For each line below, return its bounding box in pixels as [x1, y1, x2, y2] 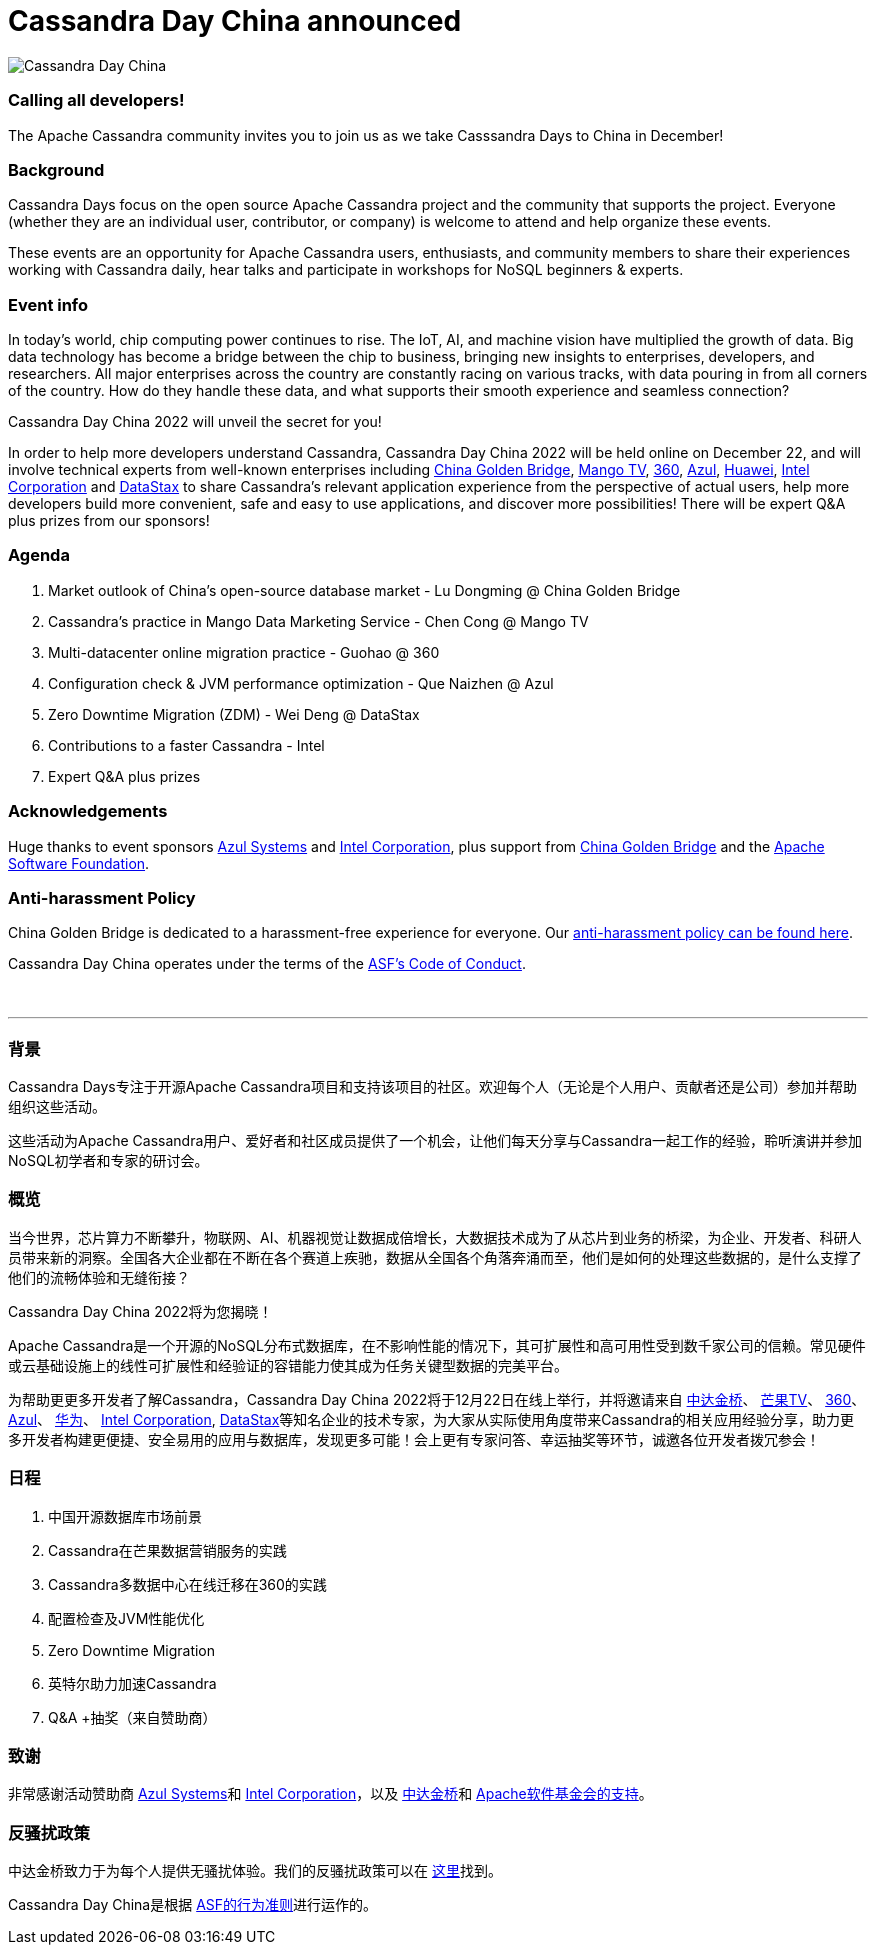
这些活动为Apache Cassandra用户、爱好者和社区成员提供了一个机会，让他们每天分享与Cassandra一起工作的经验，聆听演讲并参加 [8, 1132, 863, 1149]
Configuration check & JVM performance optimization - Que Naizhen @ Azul [48, 674, 554, 692]
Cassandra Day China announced [8, 4, 462, 38]
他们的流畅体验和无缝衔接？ [8, 1268, 190, 1286]
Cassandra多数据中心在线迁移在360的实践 [48, 1575, 327, 1593]
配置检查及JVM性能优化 [48, 1609, 205, 1627]
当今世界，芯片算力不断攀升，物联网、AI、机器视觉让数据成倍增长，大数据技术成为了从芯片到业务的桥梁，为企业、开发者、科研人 [8, 1228, 862, 1246]
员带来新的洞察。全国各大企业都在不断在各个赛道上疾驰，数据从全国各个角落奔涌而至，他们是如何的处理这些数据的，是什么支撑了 [8, 1248, 862, 1266]
